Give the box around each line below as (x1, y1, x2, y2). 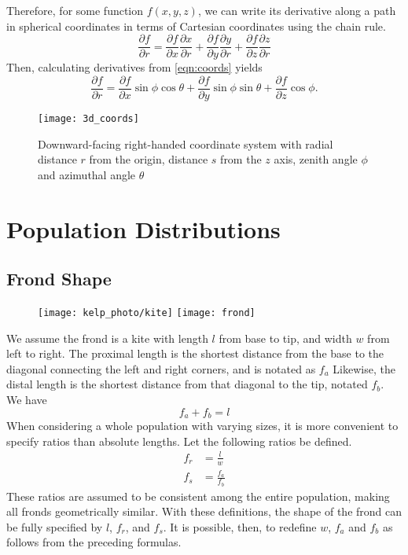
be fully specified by (6, 518, 103, 535)
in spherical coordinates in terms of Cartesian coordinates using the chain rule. (6, 17, 386, 34)
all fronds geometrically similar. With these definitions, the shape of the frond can (6, 503, 402, 520)
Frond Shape (6, 266, 112, 291)
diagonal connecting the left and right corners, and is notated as (6, 360, 316, 377)
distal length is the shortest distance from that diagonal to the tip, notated (6, 376, 368, 392)
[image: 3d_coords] (38, 112, 139, 124)
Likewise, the (333, 360, 395, 377)
